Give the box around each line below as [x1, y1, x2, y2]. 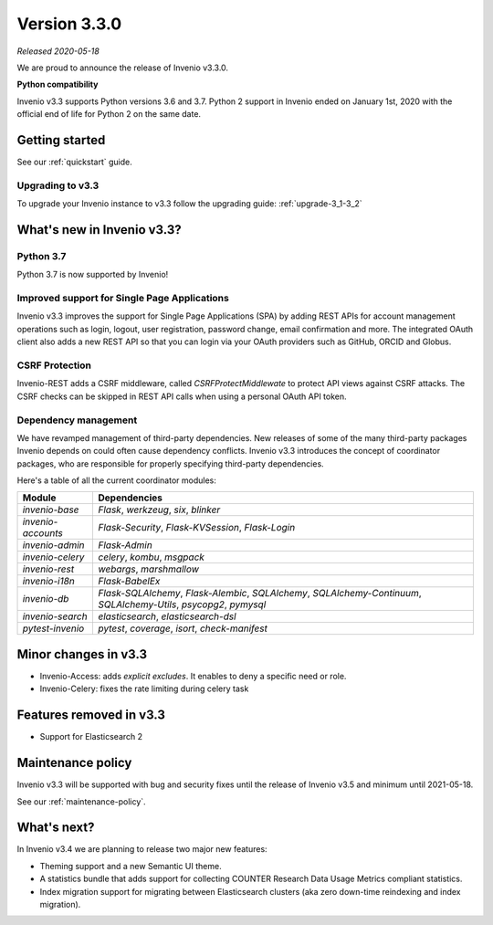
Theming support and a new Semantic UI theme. [39, 860, 223, 871]
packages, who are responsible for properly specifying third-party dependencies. [16, 457, 324, 469]
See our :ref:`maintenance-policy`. [16, 795, 146, 807]
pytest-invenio [22, 622, 85, 635]
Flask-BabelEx [98, 575, 161, 588]
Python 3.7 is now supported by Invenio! [16, 269, 169, 280]
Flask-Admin [98, 539, 152, 552]
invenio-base [22, 503, 79, 516]
